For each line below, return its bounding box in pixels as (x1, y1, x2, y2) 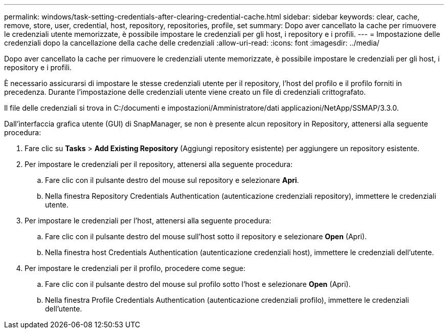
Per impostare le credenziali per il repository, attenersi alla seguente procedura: (25, 160, 293, 169)
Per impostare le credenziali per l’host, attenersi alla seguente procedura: (25, 216, 272, 225)
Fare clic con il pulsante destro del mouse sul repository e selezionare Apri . (45, 176, 299, 184)
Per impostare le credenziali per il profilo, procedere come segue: (25, 264, 245, 273)
